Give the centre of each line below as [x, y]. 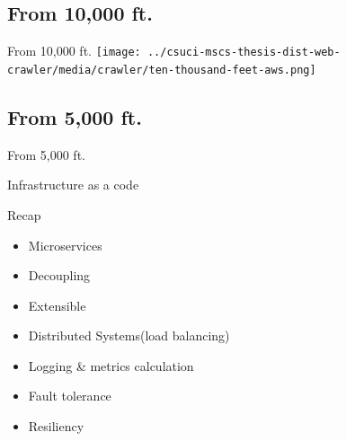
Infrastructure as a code [73, 185]
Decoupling [59, 275]
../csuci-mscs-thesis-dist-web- [244, 53]
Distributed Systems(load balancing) [129, 335]
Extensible [57, 305]
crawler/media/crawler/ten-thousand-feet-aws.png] [162, 70]
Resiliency [56, 426]
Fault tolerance [70, 396]
